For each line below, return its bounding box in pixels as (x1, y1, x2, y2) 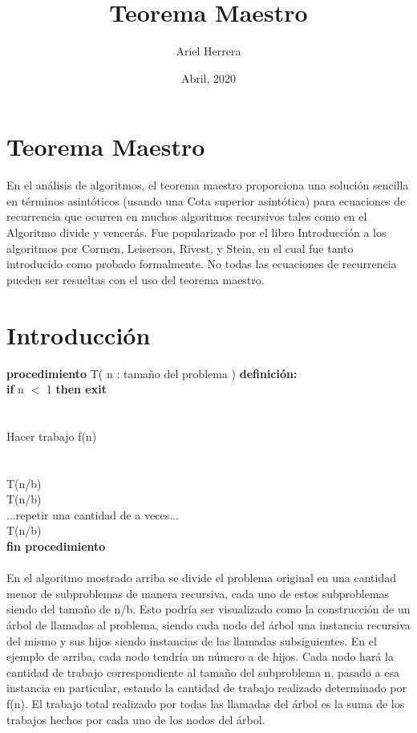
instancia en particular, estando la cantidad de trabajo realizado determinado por (6, 679, 407, 696)
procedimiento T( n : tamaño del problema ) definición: (6, 364, 298, 381)
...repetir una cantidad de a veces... (6, 506, 179, 523)
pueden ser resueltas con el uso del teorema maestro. (6, 271, 265, 287)
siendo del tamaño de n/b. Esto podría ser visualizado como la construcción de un (6, 601, 411, 617)
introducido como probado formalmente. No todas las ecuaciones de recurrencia (6, 255, 397, 272)
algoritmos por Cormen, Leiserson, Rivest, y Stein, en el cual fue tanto (6, 239, 354, 256)
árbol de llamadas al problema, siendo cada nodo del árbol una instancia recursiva (6, 617, 411, 633)
